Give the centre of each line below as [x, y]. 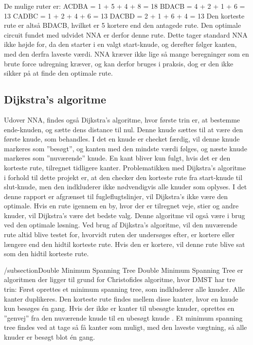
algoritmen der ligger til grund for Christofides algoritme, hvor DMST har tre [120, 279]
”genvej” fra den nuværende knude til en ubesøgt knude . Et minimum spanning [123, 317]
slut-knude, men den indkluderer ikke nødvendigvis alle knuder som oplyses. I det [126, 187]
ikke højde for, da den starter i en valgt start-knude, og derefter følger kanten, [120, 44]
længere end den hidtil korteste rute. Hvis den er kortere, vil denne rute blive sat [125, 244]
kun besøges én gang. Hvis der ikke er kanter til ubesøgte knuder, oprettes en [119, 308]
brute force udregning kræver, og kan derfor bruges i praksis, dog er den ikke [119, 63]
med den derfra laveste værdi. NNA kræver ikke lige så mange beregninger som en [126, 53]
